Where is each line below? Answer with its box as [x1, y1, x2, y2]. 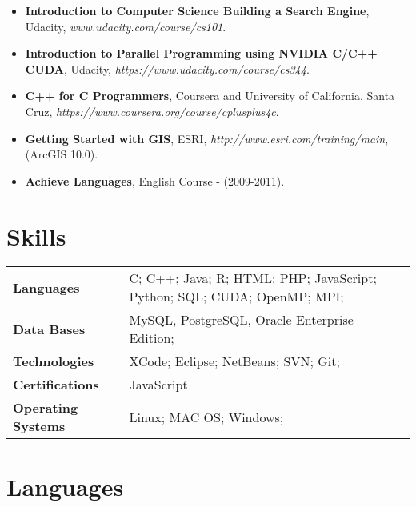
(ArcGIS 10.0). [25, 146, 98, 162]
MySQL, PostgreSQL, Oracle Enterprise [129, 310, 354, 329]
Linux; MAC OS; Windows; [129, 407, 284, 426]
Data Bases [13, 319, 86, 338]
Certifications [13, 375, 99, 394]
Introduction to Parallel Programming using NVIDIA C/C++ [25, 45, 378, 62]
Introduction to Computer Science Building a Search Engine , [25, 2, 370, 18]
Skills [6, 219, 66, 252]
